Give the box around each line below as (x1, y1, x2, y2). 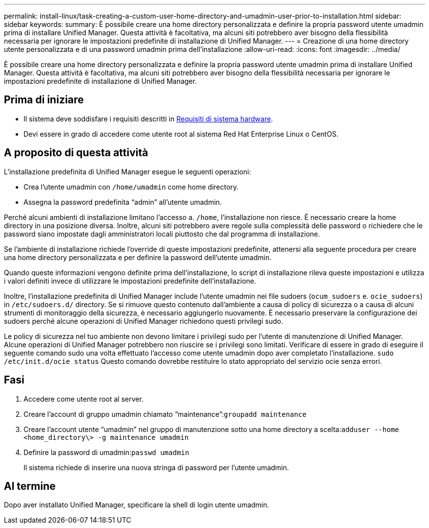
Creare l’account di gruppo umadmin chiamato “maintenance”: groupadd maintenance (24, 409, 307, 418)
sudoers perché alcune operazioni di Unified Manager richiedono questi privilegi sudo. (4, 316, 283, 325)
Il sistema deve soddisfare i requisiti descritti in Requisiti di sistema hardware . (24, 114, 273, 123)
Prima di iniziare (4, 94, 84, 106)
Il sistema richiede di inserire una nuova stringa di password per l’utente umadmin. (24, 463, 289, 472)
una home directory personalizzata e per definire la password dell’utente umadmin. (4, 253, 272, 262)
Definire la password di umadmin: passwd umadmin (24, 448, 190, 456)
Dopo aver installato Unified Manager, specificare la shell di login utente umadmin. (4, 501, 269, 509)
